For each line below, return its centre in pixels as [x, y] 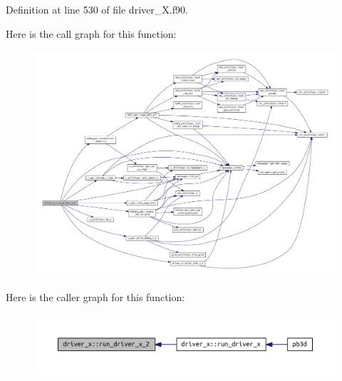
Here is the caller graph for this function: [95, 296]
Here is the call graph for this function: [91, 33]
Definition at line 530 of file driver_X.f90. [97, 9]
